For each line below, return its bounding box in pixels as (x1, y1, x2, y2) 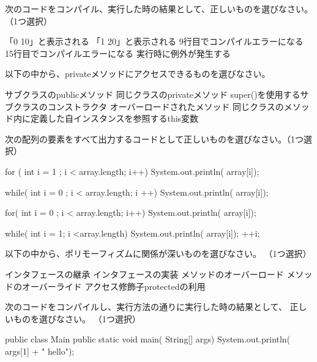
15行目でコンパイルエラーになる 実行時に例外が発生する (5, 46, 231, 59)
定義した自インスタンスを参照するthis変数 (30, 112, 199, 125)
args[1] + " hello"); (5, 344, 75, 357)
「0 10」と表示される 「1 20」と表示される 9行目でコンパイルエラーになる (5, 35, 304, 48)
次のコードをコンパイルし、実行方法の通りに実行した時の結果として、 (5, 300, 287, 313)
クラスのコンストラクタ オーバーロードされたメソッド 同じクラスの (13, 100, 284, 113)
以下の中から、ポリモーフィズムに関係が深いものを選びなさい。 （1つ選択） (5, 247, 311, 260)
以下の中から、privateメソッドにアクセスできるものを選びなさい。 (5, 67, 270, 80)
